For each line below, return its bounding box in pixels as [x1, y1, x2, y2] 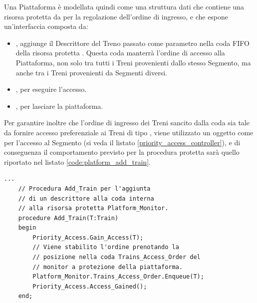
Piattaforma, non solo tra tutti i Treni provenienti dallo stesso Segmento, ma [15, 57, 251, 67]
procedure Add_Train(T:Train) [18, 214, 119, 222]
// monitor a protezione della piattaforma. [32, 263, 183, 271]
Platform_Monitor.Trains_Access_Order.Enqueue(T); [32, 273, 204, 281]
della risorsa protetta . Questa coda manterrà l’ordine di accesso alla [15, 47, 225, 58]
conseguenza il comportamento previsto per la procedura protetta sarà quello [4, 147, 240, 157]
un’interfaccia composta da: [4, 21, 88, 31]
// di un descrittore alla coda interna [18, 195, 154, 202]
